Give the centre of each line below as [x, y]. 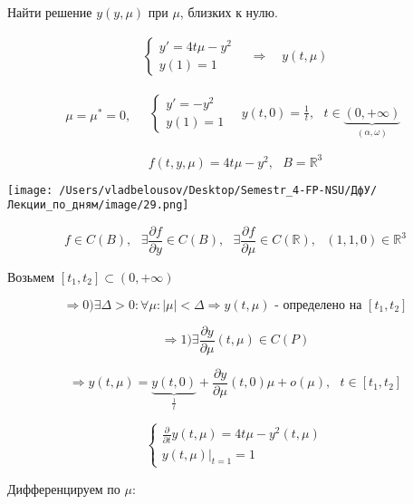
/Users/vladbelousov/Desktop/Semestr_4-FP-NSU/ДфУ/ [218, 190]
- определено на [318, 305]
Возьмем [31, 276]
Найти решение [50, 12]
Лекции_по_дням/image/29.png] [98, 205]
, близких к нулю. [229, 12]
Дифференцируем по [64, 488]
